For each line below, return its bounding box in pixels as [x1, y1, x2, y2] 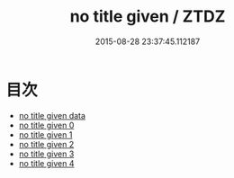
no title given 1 [18, 129, 73, 140]
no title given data [18, 110, 86, 120]
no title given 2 [18, 138, 75, 149]
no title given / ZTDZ [69, 6, 226, 27]
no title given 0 [18, 120, 75, 130]
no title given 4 [18, 157, 75, 168]
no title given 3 [18, 148, 75, 159]
